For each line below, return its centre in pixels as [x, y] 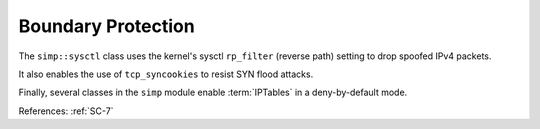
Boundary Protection [106, 26]
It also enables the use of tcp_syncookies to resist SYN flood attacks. [166, 74]
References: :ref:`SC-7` [66, 111]
